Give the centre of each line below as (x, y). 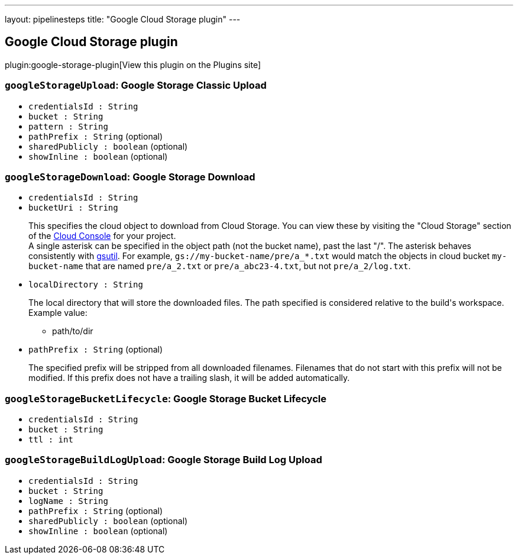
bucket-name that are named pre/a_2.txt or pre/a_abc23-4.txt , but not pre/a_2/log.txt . (220, 266)
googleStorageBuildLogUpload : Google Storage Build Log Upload (164, 460)
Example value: (58, 313)
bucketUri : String (73, 208)
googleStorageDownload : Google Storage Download (130, 177)
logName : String (68, 501)
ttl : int (51, 440)
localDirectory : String (86, 285)
